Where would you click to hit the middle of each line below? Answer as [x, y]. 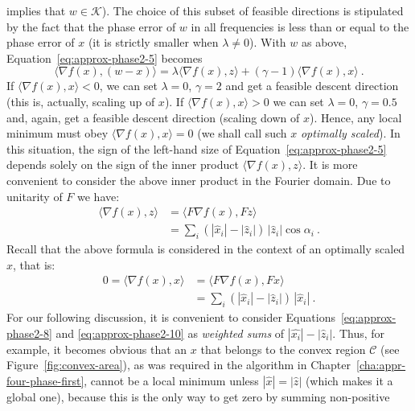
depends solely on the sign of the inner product [123, 164]
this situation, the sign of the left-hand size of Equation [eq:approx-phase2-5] [197, 148]
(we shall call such [242, 133]
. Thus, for [359, 333]
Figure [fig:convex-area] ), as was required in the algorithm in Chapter [179, 365]
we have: [99, 196]
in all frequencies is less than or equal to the [300, 26]
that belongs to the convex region [283, 349]
